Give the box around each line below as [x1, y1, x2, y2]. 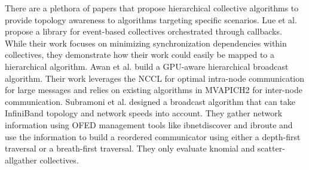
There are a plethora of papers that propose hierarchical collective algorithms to [5, 2, 299, 14]
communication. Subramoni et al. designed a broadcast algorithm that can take [5, 95, 296, 107]
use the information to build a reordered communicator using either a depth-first [5, 130, 301, 143]
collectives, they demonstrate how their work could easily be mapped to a [5, 48, 275, 61]
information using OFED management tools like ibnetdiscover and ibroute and [5, 118, 293, 131]
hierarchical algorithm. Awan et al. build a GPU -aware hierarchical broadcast [5, 60, 289, 72]
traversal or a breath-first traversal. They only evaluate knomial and [5, 142, 255, 154]
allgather [5, 153, 37, 166]
